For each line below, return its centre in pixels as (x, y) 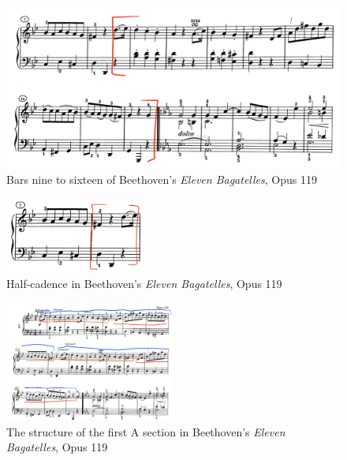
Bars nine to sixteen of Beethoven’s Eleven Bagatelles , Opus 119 (162, 179)
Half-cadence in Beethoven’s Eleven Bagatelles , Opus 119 (144, 284)
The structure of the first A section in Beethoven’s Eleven (146, 431)
